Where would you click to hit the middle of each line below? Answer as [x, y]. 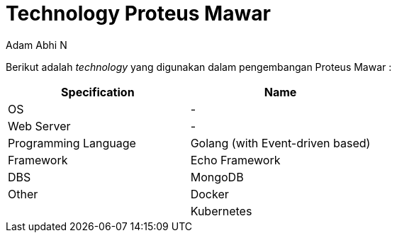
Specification [98, 92]
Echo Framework [235, 160]
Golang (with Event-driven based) [280, 143]
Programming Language [72, 143]
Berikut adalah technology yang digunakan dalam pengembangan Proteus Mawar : [199, 67]
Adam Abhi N [37, 45]
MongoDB [217, 177]
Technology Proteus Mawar [138, 13]
